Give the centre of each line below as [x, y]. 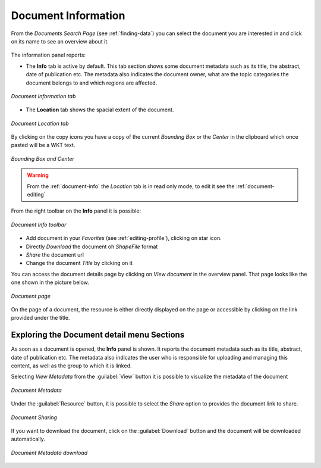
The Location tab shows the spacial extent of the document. [100, 110]
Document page [31, 296]
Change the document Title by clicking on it [79, 263]
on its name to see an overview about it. [60, 41]
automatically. [28, 439]
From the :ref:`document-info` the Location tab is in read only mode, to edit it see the [131, 186]
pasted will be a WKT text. [43, 145]
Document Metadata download [49, 453]
